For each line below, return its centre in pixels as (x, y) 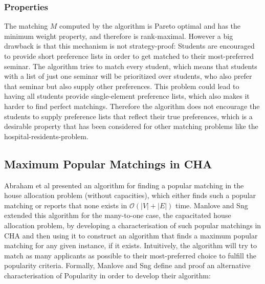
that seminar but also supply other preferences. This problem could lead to (122, 86)
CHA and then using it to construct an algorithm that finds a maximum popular (131, 235)
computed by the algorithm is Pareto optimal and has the (150, 26)
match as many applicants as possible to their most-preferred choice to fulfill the (130, 255)
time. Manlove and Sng (212, 205)
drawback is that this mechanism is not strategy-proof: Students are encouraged (129, 46)
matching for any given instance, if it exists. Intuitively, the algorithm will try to (130, 245)
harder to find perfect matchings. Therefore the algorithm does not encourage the (132, 106)
